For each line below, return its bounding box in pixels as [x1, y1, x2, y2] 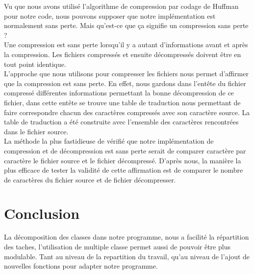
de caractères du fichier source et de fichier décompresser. [4, 174, 176, 184]
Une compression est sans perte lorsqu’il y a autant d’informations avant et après [4, 39, 248, 50]
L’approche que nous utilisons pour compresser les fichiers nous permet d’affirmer [4, 68, 249, 79]
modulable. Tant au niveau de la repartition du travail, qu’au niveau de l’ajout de [4, 251, 250, 261]
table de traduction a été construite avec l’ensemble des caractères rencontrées [4, 117, 239, 127]
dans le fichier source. [4, 126, 69, 136]
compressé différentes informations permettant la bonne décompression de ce [4, 88, 234, 98]
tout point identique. [4, 59, 66, 69]
